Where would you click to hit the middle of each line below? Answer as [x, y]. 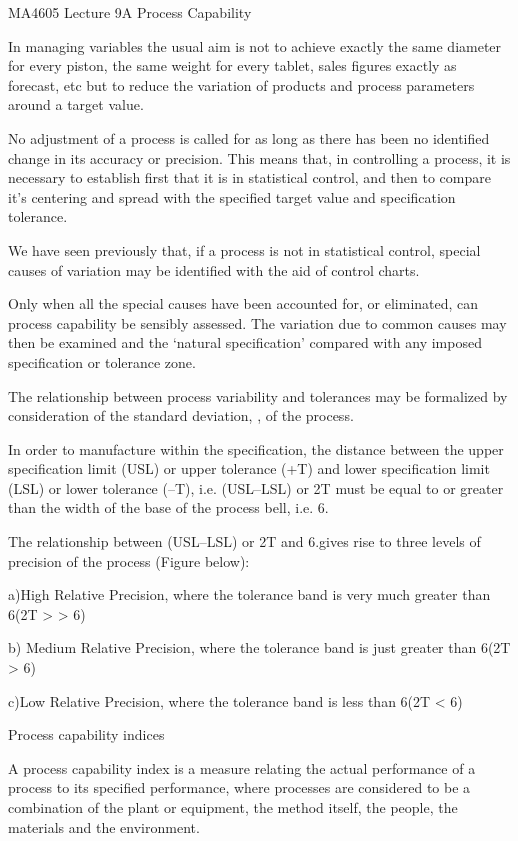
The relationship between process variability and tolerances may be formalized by [258, 395]
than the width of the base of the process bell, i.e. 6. [168, 507]
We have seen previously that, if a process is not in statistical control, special [244, 249]
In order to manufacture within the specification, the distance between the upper [256, 448]
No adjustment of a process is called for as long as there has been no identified [249, 137]
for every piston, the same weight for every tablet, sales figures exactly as [232, 65]
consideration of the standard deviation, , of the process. [181, 415]
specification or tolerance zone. [102, 361]
